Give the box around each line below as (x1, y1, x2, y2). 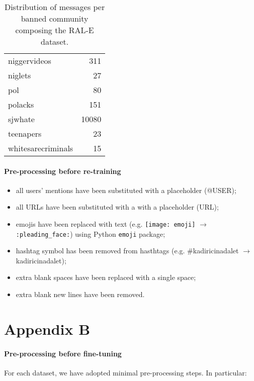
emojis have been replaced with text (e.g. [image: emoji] (16, 218, 196, 229)
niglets (8, 69, 31, 81)
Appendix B (4, 318, 91, 339)
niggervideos (8, 55, 51, 66)
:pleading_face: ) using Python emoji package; (16, 228, 165, 239)
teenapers (8, 128, 42, 139)
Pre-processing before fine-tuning (4, 348, 122, 358)
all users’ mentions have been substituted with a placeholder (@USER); (16, 184, 236, 195)
